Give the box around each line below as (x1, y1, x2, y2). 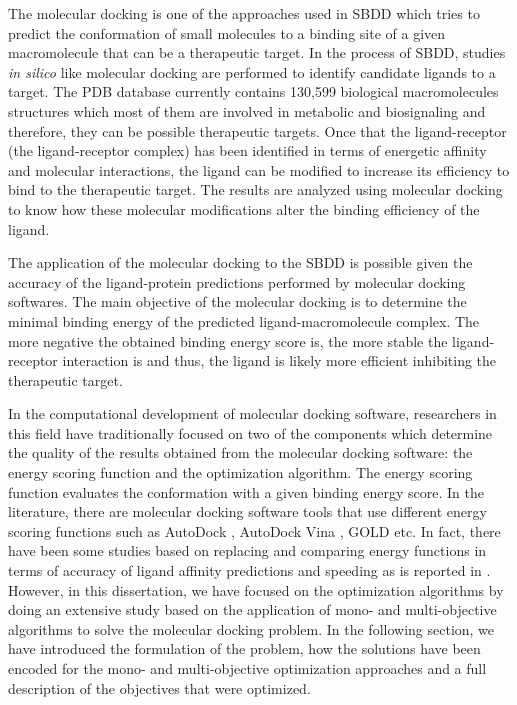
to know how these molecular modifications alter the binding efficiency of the (8, 198, 480, 219)
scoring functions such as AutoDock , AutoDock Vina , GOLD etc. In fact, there (8, 520, 501, 541)
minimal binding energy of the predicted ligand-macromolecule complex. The (8, 310, 480, 331)
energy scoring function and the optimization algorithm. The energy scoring (8, 462, 473, 483)
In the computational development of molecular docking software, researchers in (8, 403, 497, 424)
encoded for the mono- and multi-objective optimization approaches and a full (8, 658, 487, 678)
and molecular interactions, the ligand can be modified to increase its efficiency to (8, 159, 510, 180)
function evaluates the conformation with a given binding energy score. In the (8, 481, 484, 502)
